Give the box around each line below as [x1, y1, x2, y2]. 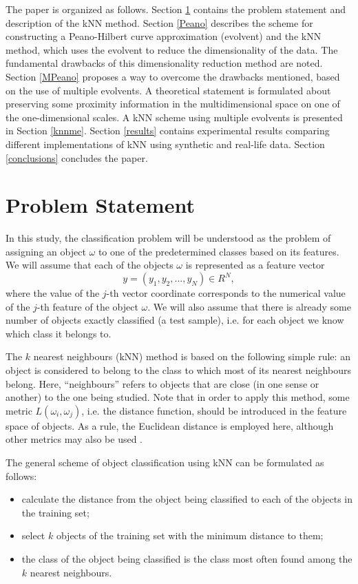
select [21, 528, 45, 543]
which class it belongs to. [6, 326, 112, 340]
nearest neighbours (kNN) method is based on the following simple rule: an [33, 349, 350, 364]
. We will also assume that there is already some [147, 299, 351, 313]
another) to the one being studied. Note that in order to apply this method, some [6, 390, 350, 404]
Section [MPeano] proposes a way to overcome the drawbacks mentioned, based [6, 69, 340, 83]
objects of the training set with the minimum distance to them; [56, 528, 324, 543]
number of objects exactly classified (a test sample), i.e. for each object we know [6, 313, 344, 327]
